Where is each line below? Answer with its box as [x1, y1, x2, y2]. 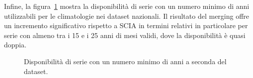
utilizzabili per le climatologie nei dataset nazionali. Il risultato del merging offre [4, 10, 250, 21]
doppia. [4, 39, 27, 50]
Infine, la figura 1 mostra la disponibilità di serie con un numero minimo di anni [4, 1, 250, 11]
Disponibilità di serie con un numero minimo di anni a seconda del [24, 56, 227, 66]
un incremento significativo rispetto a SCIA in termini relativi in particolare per [4, 20, 248, 31]
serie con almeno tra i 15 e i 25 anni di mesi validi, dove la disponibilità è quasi [4, 30, 246, 40]
